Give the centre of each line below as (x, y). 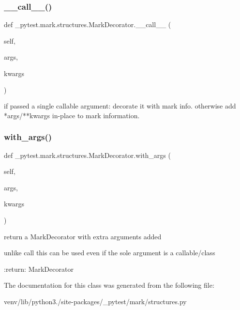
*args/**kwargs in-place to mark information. (72, 115)
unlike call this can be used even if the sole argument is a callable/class (110, 253)
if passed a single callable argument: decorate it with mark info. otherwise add (120, 106)
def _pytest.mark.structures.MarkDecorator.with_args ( (87, 155)
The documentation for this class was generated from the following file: (109, 285)
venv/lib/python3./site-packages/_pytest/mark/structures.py (95, 301)
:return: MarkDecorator (39, 269)
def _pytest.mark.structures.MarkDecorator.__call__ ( (88, 24)
